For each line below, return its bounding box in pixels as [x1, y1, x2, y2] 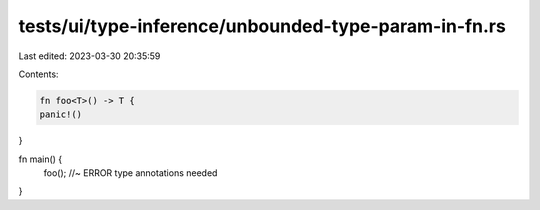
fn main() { [18, 153, 63, 165]
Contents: [18, 68, 59, 80]
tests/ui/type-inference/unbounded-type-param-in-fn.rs [18, 15, 507, 37]
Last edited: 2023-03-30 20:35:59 [18, 50, 161, 62]
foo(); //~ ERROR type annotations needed [43, 167, 218, 179]
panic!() [39, 109, 83, 120]
